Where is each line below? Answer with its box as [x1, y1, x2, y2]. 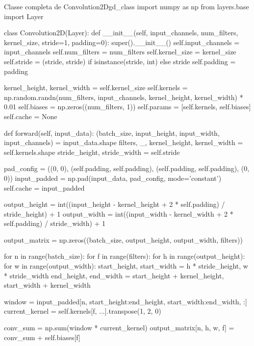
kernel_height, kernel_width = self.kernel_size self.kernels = [4, 82, 188, 93]
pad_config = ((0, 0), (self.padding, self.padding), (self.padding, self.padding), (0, [4, 163, 250, 173]
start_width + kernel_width [4, 280, 91, 290]
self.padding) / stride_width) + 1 [4, 218, 106, 228]
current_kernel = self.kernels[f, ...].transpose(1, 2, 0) [4, 306, 161, 316]
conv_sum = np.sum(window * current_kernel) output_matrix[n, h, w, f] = [4, 322, 234, 333]
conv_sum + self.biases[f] [4, 332, 80, 342]
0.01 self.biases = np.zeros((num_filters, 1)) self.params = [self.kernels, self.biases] [4, 101, 251, 112]
